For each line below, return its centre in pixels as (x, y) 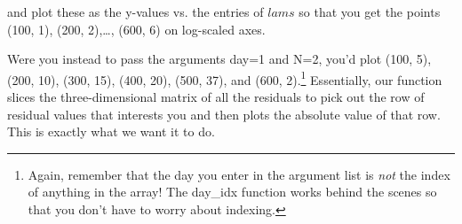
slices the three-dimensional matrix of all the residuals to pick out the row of (216, 97)
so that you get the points (370, 12)
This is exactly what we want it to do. (111, 131)
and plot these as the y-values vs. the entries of (135, 12)
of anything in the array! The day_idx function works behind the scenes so (232, 192)
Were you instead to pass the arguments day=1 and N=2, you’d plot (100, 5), (219, 59)
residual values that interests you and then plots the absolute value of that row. (224, 114)
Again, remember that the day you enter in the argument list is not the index (239, 174)
